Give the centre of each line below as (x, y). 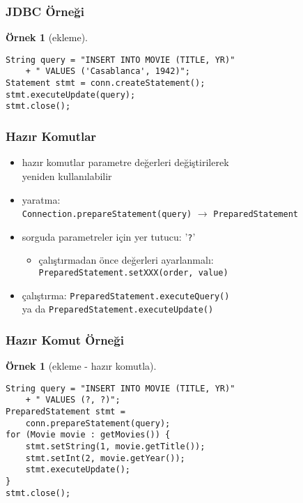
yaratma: (41, 199)
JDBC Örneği (45, 11)
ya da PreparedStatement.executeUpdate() (118, 309)
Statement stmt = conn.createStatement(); (106, 83)
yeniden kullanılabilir (67, 175)
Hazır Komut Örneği (65, 339)
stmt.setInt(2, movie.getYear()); (105, 458)
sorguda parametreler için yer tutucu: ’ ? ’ (109, 236)
